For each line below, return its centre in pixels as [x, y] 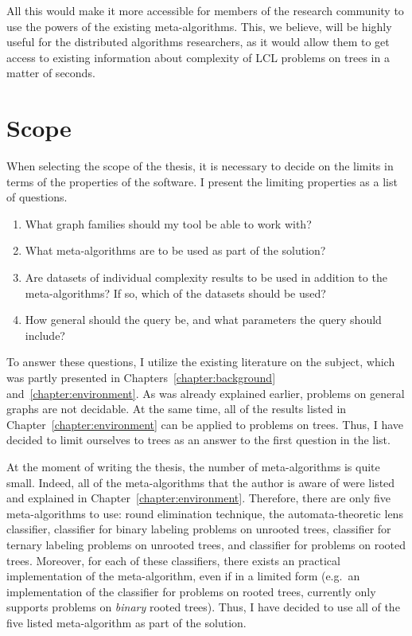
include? [45, 335]
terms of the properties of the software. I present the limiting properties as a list [202, 181]
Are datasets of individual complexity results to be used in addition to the [206, 277]
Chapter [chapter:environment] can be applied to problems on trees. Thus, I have [205, 424]
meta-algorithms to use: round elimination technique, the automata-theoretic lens [205, 513]
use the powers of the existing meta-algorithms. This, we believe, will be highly [199, 26]
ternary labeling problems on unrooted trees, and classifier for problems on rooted [206, 544]
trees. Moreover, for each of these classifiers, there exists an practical [173, 560]
